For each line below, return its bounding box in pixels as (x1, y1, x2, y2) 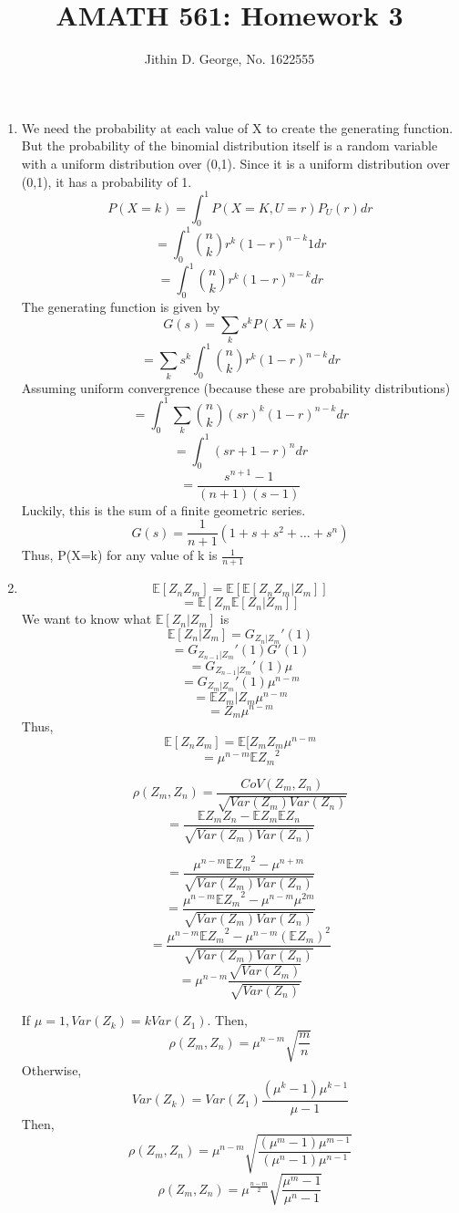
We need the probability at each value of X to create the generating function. (21, 118, 454, 137)
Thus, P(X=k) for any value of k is (21, 545, 218, 565)
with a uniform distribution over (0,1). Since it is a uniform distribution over (21, 153, 451, 172)
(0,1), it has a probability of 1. (21, 171, 192, 191)
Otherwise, (21, 1061, 82, 1080)
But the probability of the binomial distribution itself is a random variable (21, 136, 438, 155)
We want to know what (21, 609, 152, 628)
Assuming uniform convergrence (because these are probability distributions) (21, 378, 451, 397)
